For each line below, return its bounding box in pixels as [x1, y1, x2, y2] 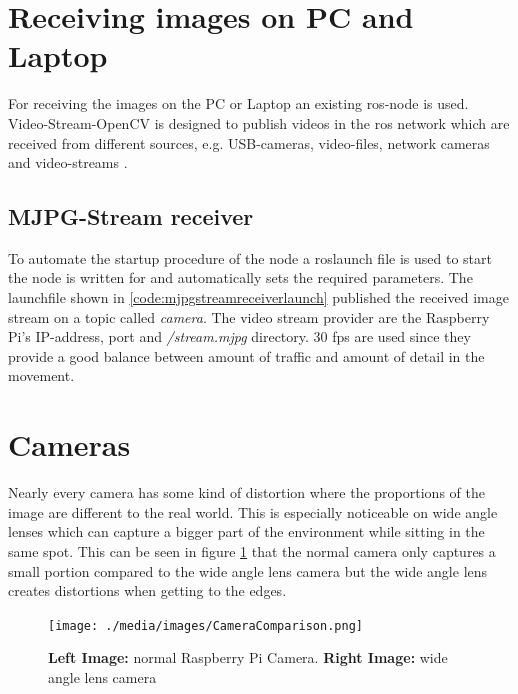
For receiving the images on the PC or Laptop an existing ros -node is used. [8, 93, 469, 114]
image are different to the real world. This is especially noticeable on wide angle [8, 501, 498, 522]
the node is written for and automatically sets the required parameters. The [8, 267, 473, 288]
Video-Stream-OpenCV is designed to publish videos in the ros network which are [8, 112, 510, 133]
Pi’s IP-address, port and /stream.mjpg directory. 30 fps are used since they [8, 326, 471, 347]
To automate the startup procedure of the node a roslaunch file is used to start [8, 247, 492, 268]
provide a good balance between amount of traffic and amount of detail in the [8, 345, 485, 366]
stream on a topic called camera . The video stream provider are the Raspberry [8, 306, 490, 327]
